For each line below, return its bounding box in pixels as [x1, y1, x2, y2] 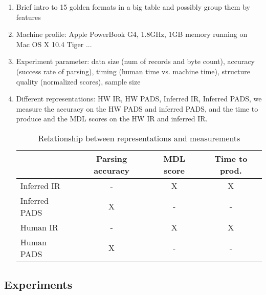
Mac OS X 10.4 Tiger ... [16, 38, 92, 49]
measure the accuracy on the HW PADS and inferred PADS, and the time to [16, 103, 258, 114]
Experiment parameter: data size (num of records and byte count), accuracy [16, 56, 255, 67]
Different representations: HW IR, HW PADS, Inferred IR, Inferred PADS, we [16, 93, 262, 104]
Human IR [20, 221, 58, 233]
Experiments [4, 277, 73, 292]
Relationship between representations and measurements [38, 132, 240, 144]
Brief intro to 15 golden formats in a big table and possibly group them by [16, 2, 250, 12]
